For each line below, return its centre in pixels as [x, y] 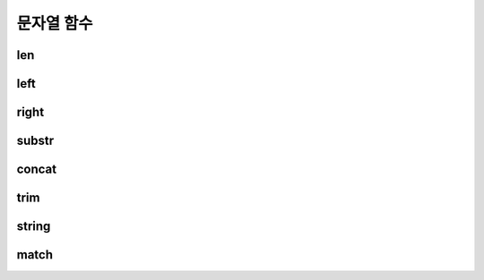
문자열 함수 [55, 23]
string [34, 227]
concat [37, 170]
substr [35, 141]
